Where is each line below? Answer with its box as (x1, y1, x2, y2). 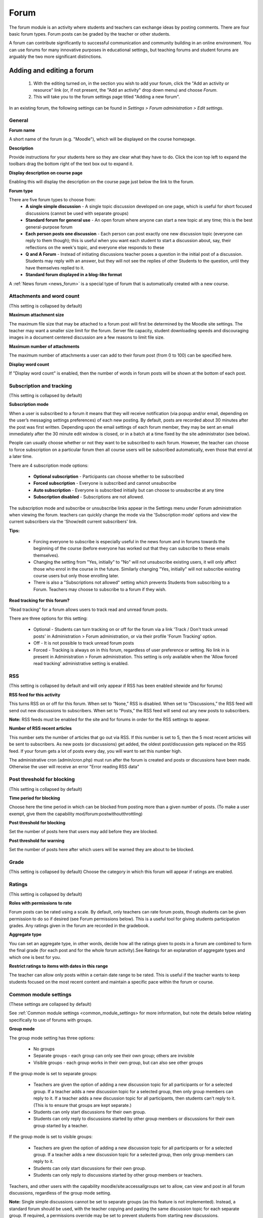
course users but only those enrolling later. (33, 573, 119, 579)
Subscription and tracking (9, 382, 72, 389)
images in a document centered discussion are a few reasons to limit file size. (9, 334, 165, 341)
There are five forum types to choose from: (9, 196, 96, 202)
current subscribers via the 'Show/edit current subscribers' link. (9, 519, 137, 525)
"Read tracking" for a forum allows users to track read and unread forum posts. (9, 607, 168, 612)
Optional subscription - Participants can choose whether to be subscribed (33, 473, 184, 479)
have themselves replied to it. (25, 265, 85, 270)
